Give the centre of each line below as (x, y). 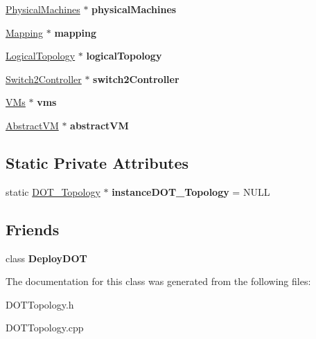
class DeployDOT (46, 258)
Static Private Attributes (97, 162)
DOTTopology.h (40, 304)
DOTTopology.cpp (45, 328)
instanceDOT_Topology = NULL (191, 191)
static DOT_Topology (53, 191)
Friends (33, 229)
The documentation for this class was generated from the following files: (158, 281)
